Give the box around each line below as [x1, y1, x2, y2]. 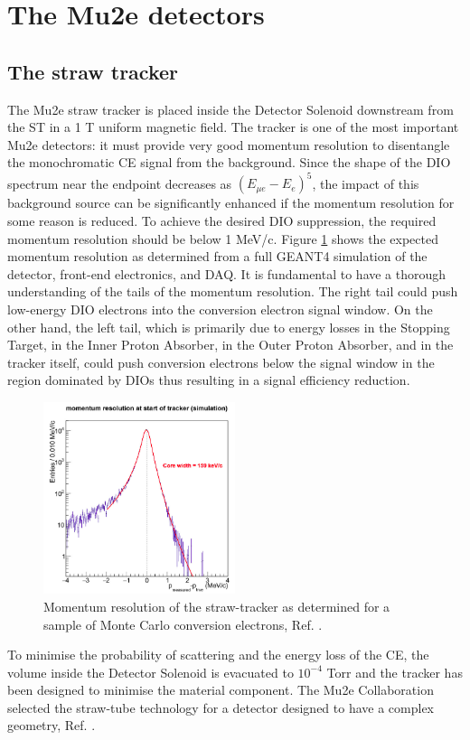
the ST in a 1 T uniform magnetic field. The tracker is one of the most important [7, 117, 459, 136]
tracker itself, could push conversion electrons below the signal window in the [7, 352, 435, 371]
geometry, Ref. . [7, 716, 96, 735]
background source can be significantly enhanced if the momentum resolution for [7, 193, 455, 212]
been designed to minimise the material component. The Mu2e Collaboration [7, 680, 434, 699]
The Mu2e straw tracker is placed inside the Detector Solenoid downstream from [7, 99, 454, 118]
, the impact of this [312, 173, 419, 192]
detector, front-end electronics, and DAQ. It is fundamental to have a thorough [7, 264, 446, 283]
